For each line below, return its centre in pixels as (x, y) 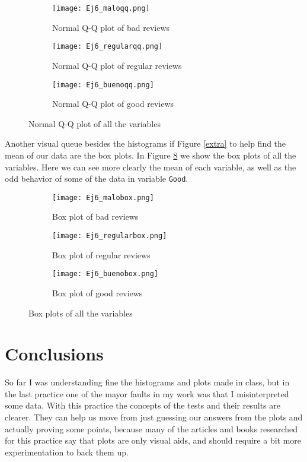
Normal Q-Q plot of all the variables (95, 123)
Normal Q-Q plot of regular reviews (117, 65)
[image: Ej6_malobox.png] (103, 197)
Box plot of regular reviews (101, 254)
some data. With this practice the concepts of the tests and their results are (143, 405)
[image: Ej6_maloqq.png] (101, 8)
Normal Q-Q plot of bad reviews (111, 27)
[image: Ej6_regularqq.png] (108, 47)
